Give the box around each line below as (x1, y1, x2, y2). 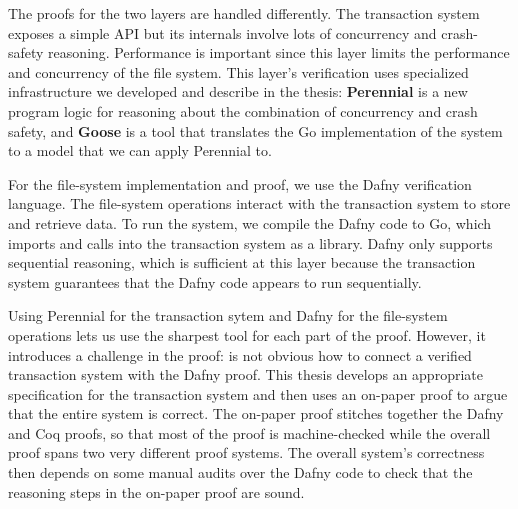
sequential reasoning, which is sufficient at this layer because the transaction (8, 252, 476, 273)
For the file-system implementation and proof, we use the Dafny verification (8, 173, 472, 194)
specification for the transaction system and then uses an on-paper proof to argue (8, 383, 508, 404)
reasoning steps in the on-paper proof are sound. (8, 481, 305, 502)
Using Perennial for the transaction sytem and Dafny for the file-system (8, 305, 448, 326)
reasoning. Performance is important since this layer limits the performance (48, 42, 510, 63)
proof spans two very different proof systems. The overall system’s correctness (8, 442, 485, 463)
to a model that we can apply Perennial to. (8, 140, 272, 161)
